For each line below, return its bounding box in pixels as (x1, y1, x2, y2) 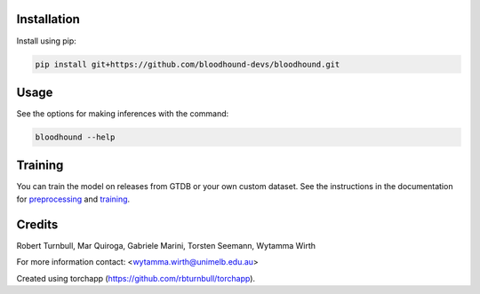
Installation (16, 12, 80, 27)
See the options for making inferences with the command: (16, 108, 229, 119)
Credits (16, 217, 59, 232)
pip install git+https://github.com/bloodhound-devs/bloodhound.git (35, 59, 340, 69)
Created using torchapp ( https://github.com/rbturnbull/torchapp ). (16, 273, 256, 283)
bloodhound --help (35, 131, 116, 142)
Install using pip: (16, 36, 77, 46)
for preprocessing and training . (16, 194, 131, 204)
